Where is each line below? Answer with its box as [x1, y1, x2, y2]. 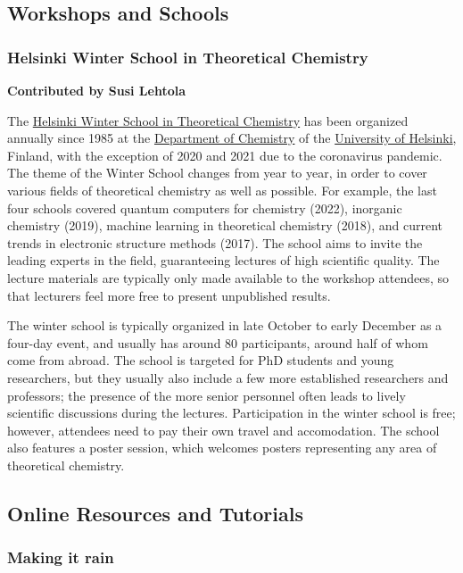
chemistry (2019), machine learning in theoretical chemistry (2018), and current [7, 216, 443, 235]
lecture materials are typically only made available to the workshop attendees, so [7, 268, 450, 286]
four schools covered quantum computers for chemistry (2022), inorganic [7, 198, 402, 217]
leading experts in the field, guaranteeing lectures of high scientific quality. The [7, 251, 440, 270]
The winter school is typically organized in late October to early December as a [7, 316, 442, 335]
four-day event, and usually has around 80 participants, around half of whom [7, 333, 428, 352]
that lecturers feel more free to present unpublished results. [7, 286, 331, 304]
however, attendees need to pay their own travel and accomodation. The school [7, 420, 440, 439]
